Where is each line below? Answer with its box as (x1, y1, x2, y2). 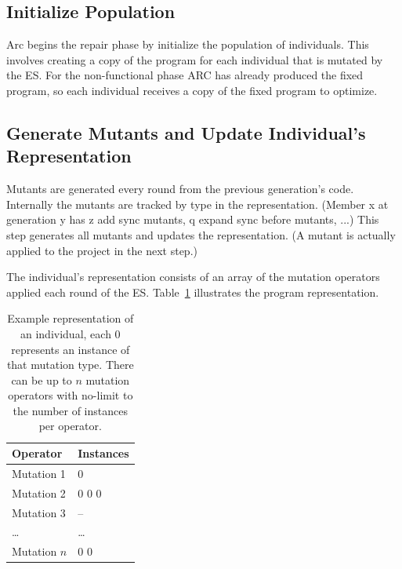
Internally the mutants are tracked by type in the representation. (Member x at (6, 195, 389, 212)
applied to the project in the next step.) (6, 242, 197, 258)
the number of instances (13, 402, 128, 418)
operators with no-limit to (8, 387, 133, 403)
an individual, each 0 (20, 325, 121, 341)
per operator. (38, 418, 102, 434)
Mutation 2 (12, 484, 66, 501)
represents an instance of (11, 341, 130, 357)
